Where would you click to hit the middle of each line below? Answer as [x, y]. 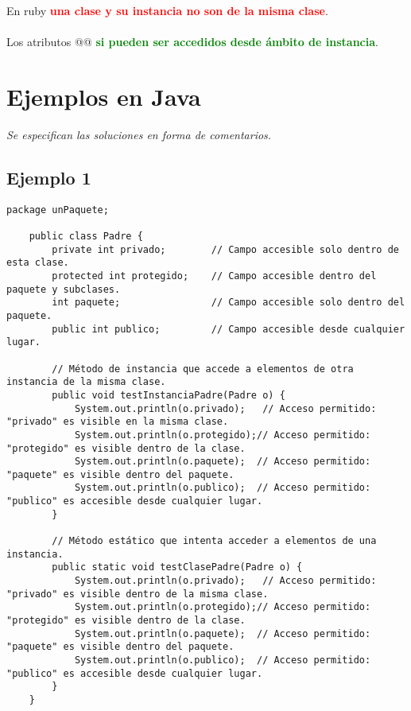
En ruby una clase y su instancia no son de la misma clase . [167, 10]
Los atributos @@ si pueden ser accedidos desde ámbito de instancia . [192, 42]
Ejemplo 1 [49, 177]
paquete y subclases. [64, 289]
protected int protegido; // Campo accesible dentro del [214, 276]
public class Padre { [86, 237]
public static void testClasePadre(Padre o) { [177, 567]
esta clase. [38, 263]
